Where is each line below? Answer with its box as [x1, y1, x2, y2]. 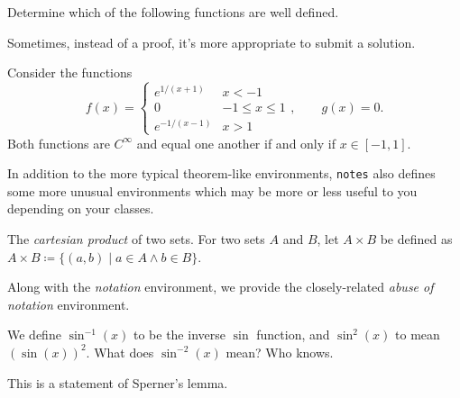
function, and [256, 325, 330, 344]
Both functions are [7, 133, 110, 152]
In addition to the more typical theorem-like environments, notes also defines [7, 164, 436, 183]
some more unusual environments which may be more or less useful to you [7, 181, 418, 200]
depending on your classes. [7, 199, 154, 218]
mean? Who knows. [225, 342, 334, 361]
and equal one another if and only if [136, 133, 336, 152]
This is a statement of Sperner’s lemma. [7, 373, 228, 392]
